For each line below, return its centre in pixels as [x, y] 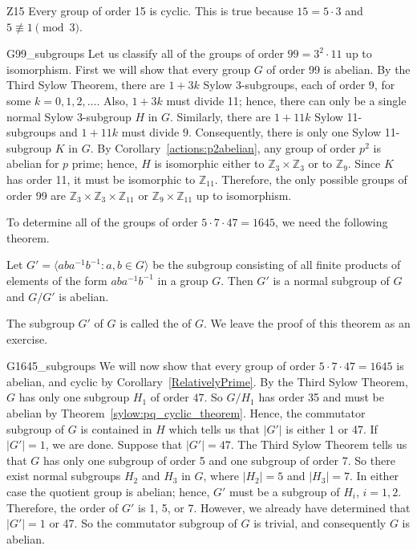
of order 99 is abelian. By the [338, 69]
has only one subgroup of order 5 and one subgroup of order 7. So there [219, 460]
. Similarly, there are [221, 116]
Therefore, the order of [63, 507]
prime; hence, [105, 163]
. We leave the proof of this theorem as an [307, 323]
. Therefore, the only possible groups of [311, 179]
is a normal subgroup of [331, 280]
